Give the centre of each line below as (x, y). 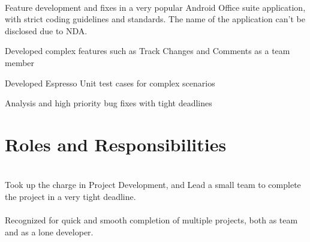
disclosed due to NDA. (46, 30)
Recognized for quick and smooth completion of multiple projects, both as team (151, 220)
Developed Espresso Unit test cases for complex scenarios (110, 83)
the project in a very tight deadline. (70, 197)
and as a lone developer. (49, 231)
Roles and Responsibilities (116, 144)
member (20, 62)
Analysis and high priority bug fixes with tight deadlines (109, 103)
